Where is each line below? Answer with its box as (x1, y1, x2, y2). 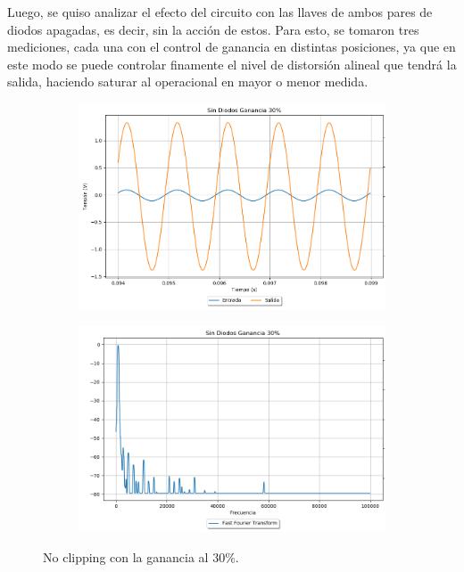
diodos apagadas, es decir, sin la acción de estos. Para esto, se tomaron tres (7, 20, 419, 38)
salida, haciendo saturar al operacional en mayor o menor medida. (7, 72, 369, 91)
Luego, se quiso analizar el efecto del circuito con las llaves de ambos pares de (7, 3, 433, 20)
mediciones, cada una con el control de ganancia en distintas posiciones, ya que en (7, 37, 456, 56)
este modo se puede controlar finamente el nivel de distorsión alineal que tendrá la (7, 54, 457, 73)
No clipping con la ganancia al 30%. (43, 547, 239, 566)
